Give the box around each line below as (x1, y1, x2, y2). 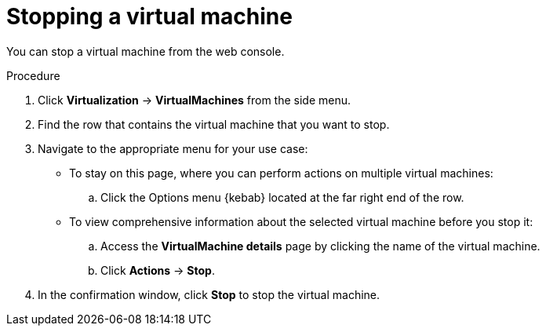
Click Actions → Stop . (100, 263, 215, 277)
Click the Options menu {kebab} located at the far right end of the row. (100, 190, 464, 204)
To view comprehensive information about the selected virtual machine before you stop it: (69, 214, 533, 228)
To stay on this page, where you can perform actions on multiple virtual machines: (69, 166, 493, 180)
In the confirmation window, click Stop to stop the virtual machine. (38, 287, 380, 301)
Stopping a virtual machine (6, 3, 293, 30)
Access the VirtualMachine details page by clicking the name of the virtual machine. (100, 239, 541, 253)
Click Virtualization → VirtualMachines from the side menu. (38, 93, 351, 107)
